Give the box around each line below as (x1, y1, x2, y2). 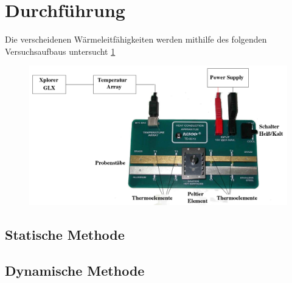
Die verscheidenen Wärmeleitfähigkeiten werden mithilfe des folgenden (5, 33, 267, 46)
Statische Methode (5, 225, 125, 244)
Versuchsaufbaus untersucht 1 (5, 44, 116, 57)
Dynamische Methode (5, 261, 145, 280)
